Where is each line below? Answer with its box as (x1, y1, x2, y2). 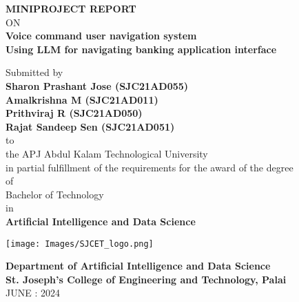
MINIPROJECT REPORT (6, 1, 136, 15)
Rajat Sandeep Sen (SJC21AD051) (6, 119, 175, 133)
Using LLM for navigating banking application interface (6, 41, 277, 56)
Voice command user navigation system (6, 28, 197, 43)
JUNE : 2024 (6, 285, 60, 300)
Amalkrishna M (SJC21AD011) (6, 92, 158, 106)
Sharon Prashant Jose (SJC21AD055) (6, 78, 189, 93)
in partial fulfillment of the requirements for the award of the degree (6, 160, 293, 174)
